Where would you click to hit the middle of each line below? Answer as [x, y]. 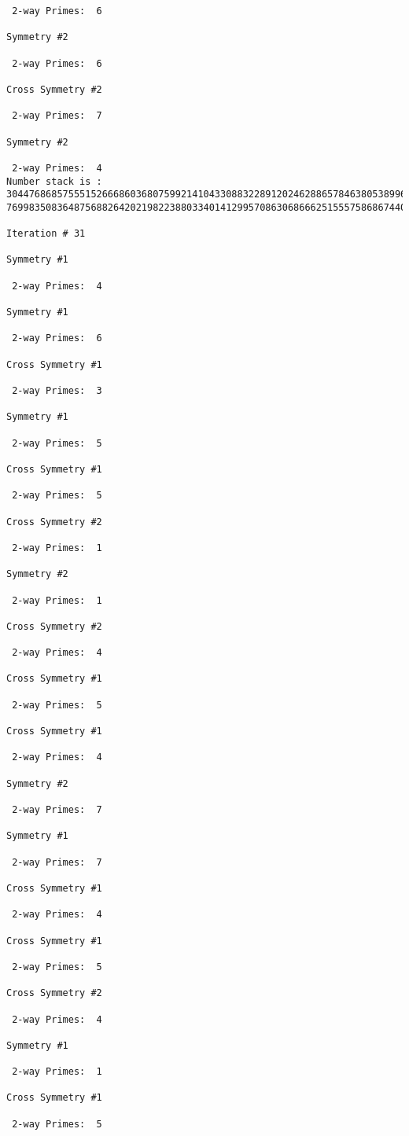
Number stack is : [54, 181]
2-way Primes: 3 [57, 391]
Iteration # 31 [46, 234]
